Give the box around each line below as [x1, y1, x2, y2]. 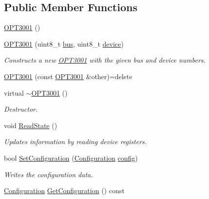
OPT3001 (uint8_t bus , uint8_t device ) [4, 38, 124, 49]
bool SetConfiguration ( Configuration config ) [4, 152, 138, 163]
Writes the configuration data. [4, 169, 93, 179]
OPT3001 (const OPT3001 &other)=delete [4, 71, 133, 81]
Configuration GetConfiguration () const [4, 185, 125, 196]
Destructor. [4, 104, 38, 114]
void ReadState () [4, 120, 57, 130]
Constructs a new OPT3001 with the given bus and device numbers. [4, 55, 206, 65]
